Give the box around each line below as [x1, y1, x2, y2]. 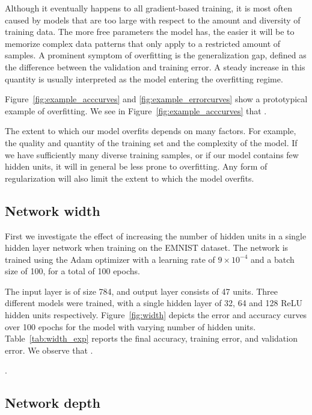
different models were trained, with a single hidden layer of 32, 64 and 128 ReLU [5, 297, 302, 309]
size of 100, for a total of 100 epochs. [5, 265, 140, 277]
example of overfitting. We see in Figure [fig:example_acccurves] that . [5, 104, 267, 117]
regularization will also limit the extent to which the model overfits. [5, 171, 254, 184]
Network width [5, 201, 100, 220]
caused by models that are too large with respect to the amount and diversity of [5, 13, 301, 26]
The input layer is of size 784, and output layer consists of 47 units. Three [5, 284, 278, 297]
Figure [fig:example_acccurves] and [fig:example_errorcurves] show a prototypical [5, 93, 308, 105]
